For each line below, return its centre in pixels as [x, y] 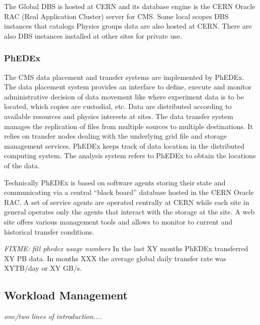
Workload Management [66, 295]
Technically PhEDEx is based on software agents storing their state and [115, 182]
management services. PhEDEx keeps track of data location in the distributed [124, 145]
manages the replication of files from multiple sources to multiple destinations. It [128, 126]
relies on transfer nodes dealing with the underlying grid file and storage [115, 136]
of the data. [22, 165]
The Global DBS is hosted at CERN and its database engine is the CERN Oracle [130, 6]
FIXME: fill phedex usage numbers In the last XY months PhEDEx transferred [126, 248]
